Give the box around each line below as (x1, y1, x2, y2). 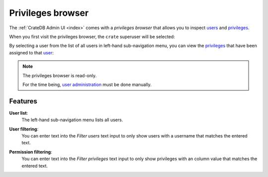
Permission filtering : (9, 149, 52, 155)
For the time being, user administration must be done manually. (22, 82, 152, 88)
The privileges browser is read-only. (22, 72, 97, 79)
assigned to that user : (9, 49, 54, 55)
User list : (9, 110, 28, 116)
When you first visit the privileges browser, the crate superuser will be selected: (9, 34, 175, 40)
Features (9, 97, 37, 105)
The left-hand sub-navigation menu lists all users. (21, 117, 124, 123)
